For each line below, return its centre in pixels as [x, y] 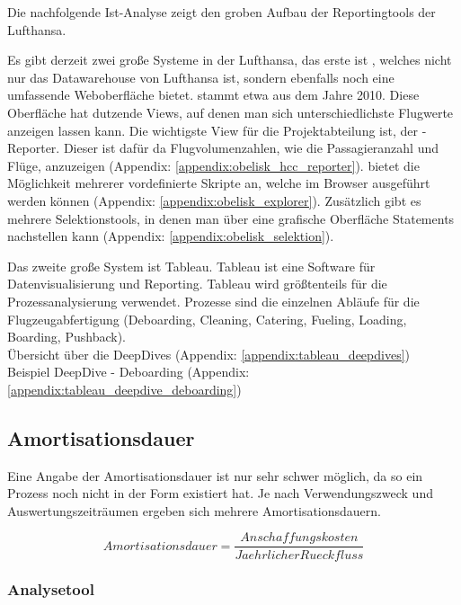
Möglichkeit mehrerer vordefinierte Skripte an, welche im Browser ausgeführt [219, 183]
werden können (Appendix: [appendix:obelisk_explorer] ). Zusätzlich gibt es [214, 200]
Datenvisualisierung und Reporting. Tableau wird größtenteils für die [197, 284]
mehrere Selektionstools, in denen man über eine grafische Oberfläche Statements [231, 218]
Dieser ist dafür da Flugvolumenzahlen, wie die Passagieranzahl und [251, 148]
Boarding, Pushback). [66, 337]
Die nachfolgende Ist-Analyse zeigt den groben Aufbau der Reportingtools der [222, 12]
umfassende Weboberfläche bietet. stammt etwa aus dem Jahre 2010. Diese [213, 95]
